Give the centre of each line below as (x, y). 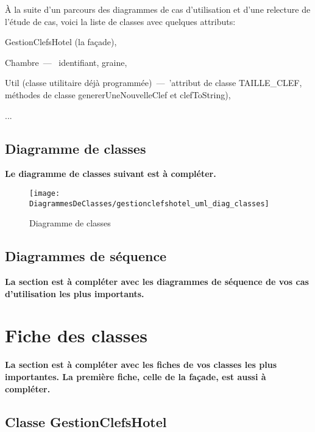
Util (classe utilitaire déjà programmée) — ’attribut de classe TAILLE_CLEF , (154, 83)
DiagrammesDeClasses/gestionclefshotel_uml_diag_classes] (149, 203)
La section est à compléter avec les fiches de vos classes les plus (141, 365)
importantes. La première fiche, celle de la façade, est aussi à (136, 376)
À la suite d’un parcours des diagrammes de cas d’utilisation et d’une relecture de (158, 9)
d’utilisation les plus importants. (75, 293)
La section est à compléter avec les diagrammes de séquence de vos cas (157, 282)
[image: (45, 193)
